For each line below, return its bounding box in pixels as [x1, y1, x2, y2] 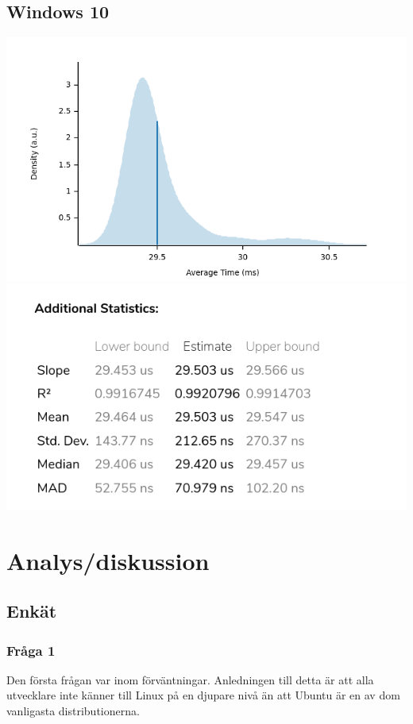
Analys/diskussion [6, 544, 210, 576]
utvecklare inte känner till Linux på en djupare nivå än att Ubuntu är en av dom [6, 687, 400, 703]
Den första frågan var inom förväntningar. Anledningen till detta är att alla [6, 671, 374, 687]
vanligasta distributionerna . [6, 703, 140, 719]
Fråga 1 [6, 640, 56, 660]
